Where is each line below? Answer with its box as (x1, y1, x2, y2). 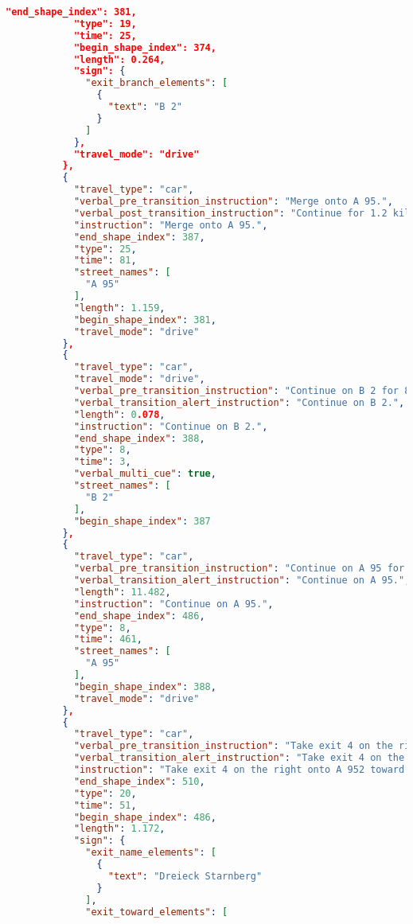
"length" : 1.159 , (73, 302, 166, 314)
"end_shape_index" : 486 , (73, 610, 205, 622)
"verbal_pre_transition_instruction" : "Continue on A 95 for (73, 563, 405, 575)
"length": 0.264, (73, 53, 166, 65)
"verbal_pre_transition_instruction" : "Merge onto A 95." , (73, 196, 393, 207)
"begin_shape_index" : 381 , (73, 314, 216, 326)
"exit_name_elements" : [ (85, 847, 216, 859)
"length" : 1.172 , (73, 823, 166, 835)
